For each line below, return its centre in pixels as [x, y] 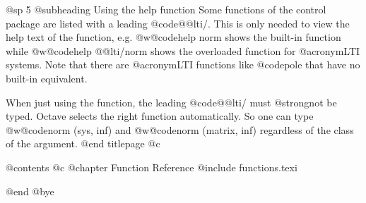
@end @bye [30, 191]
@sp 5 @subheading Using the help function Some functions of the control [166, 9]
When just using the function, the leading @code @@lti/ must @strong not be [171, 102]
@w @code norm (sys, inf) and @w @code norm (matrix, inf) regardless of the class [180, 129]
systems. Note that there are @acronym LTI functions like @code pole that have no [183, 64]
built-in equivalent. [47, 78]
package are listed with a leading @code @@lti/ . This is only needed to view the [178, 23]
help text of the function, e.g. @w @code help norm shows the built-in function [173, 37]
